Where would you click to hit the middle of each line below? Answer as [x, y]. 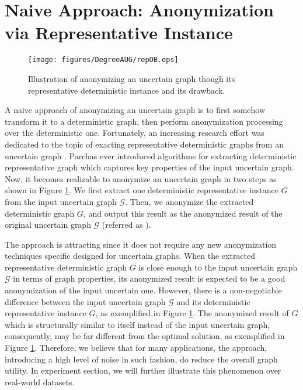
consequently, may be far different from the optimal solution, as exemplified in [145, 336]
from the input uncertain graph [61, 201]
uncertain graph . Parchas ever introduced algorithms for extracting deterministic [151, 155]
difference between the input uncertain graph [85, 301]
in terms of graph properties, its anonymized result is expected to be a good [149, 278]
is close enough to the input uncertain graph [218, 267]
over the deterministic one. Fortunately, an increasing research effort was [135, 133]
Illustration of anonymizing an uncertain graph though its [132, 78]
